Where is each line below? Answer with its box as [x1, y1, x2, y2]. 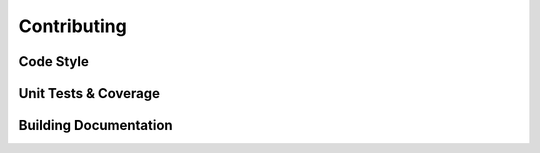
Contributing [18, 15, 127, 37]
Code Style [18, 53, 89, 70]
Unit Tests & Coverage [18, 85, 160, 102]
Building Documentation [18, 117, 174, 134]
